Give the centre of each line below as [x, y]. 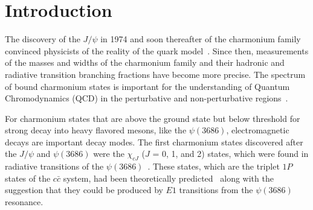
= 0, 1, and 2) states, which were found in [231, 154]
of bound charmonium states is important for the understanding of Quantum [147, 86]
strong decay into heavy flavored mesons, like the [96, 130]
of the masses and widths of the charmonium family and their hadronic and [145, 62]
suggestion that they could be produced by [84, 190]
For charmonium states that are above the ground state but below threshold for [153, 118]
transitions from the [216, 190]
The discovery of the [43, 39]
